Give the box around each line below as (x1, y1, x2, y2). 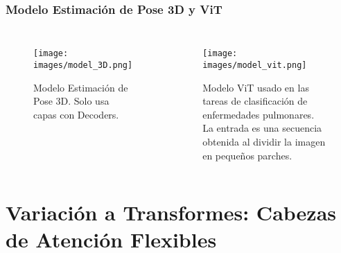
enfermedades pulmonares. (202, 107, 315, 121)
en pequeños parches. (202, 148, 292, 162)
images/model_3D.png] (33, 60, 133, 70)
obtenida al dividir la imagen (202, 134, 326, 148)
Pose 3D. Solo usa (33, 94, 110, 108)
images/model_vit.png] (202, 60, 307, 70)
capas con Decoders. (33, 107, 119, 121)
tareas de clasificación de (202, 94, 308, 108)
